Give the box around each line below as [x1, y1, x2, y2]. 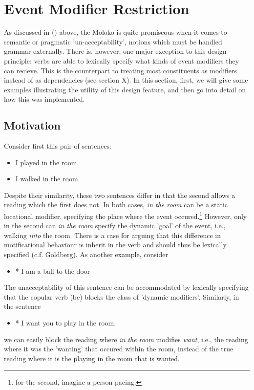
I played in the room [15, 157, 77, 167]
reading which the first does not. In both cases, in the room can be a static [4, 199, 228, 210]
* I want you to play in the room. [15, 318, 116, 328]
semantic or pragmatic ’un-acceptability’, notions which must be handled [4, 36, 222, 46]
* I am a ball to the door [15, 265, 90, 276]
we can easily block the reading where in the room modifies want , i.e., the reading [4, 334, 248, 344]
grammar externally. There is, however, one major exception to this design [4, 46, 227, 56]
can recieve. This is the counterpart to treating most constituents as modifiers [4, 65, 237, 75]
